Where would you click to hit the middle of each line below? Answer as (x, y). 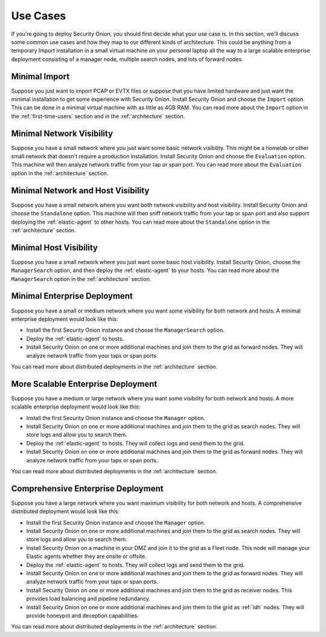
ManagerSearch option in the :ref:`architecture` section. (81, 279)
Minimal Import (40, 76)
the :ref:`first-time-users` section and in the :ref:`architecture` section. (98, 116)
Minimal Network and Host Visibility (80, 190)
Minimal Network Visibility (62, 133)
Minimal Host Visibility (54, 247)
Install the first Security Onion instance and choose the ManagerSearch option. (125, 330)
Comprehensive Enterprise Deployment (87, 489)
